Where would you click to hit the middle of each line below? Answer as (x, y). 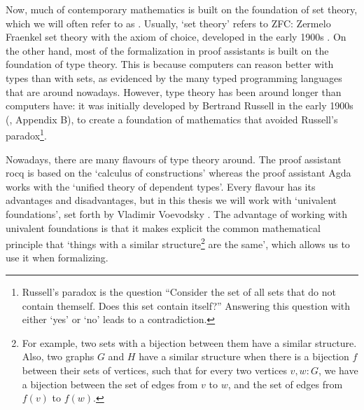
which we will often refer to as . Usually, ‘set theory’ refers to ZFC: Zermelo (168, 23)
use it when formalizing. (57, 258)
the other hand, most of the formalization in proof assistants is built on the (167, 50)
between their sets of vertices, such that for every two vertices (154, 370)
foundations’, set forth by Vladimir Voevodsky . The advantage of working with (177, 213)
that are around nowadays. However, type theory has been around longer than (174, 91)
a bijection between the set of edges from (110, 384)
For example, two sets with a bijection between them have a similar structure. (189, 342)
